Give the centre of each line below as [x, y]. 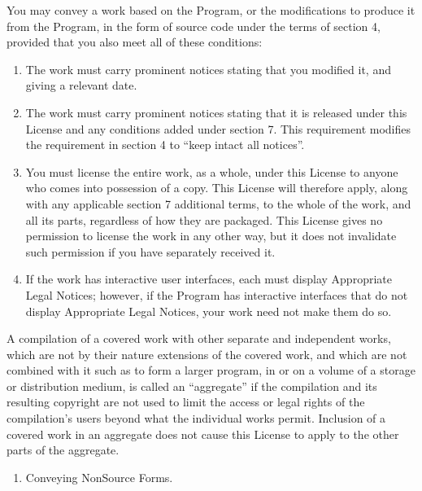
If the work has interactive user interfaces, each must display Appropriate [209, 279]
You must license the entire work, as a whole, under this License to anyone [212, 171]
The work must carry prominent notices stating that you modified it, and [208, 69]
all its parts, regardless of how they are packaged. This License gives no [204, 219]
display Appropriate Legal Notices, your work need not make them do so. [209, 311]
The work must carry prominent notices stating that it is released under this [216, 112]
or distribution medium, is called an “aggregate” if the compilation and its [192, 386]
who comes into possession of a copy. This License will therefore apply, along [217, 188]
